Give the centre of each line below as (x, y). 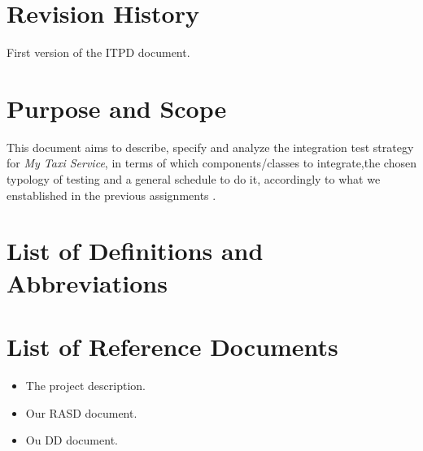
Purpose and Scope (117, 108)
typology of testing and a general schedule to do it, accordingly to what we (194, 179)
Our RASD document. (81, 412)
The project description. (85, 385)
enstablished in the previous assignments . (111, 195)
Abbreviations (87, 282)
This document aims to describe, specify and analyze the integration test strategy (210, 147)
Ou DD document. (72, 440)
